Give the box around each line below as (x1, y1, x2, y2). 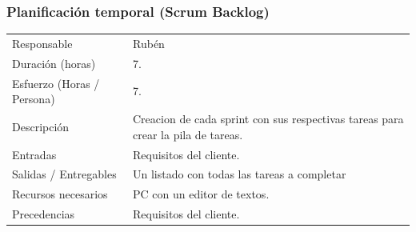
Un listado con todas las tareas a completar (133, 166, 346, 182)
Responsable (12, 34, 73, 51)
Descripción (12, 118, 70, 134)
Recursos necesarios (12, 186, 108, 202)
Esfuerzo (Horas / (12, 74, 100, 91)
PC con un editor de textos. (133, 186, 270, 202)
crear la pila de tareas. (133, 126, 243, 142)
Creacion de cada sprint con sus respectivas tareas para (133, 110, 404, 127)
